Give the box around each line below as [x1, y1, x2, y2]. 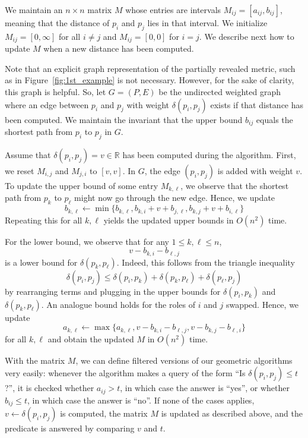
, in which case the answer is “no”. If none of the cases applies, [27, 393, 255, 406]
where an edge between [5, 98, 89, 111]
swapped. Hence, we [226, 298, 299, 310]
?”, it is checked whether [5, 382, 94, 394]
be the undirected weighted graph [158, 86, 281, 98]
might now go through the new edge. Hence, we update [74, 191, 275, 204]
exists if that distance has [210, 98, 304, 111]
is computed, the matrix [60, 407, 148, 420]
